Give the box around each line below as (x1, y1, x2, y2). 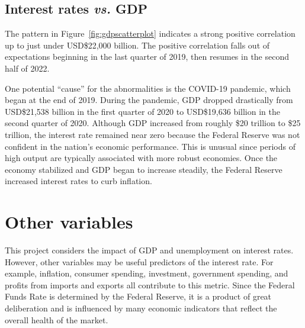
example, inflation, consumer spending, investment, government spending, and (5, 267, 288, 279)
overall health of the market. (5, 313, 108, 326)
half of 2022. (5, 62, 50, 74)
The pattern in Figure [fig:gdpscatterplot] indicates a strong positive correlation (5, 27, 296, 40)
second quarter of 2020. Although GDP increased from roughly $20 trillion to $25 (5, 117, 301, 129)
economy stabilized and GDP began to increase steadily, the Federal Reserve (5, 163, 282, 175)
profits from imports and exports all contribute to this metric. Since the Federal (5, 278, 295, 291)
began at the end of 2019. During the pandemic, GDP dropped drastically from (5, 94, 293, 106)
